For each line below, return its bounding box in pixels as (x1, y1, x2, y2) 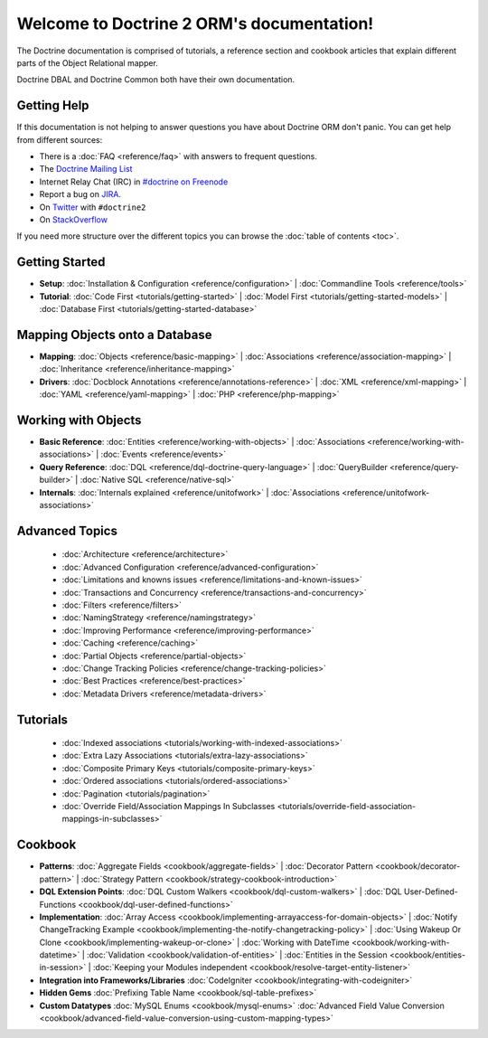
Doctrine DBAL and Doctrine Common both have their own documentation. (16, 74, 296, 85)
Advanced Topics (16, 523, 117, 538)
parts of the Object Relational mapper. (16, 57, 158, 68)
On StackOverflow (39, 213, 108, 225)
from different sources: (16, 134, 103, 145)
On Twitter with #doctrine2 (39, 202, 146, 212)
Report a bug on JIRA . (39, 189, 122, 200)
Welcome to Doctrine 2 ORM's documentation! (16, 14, 374, 33)
